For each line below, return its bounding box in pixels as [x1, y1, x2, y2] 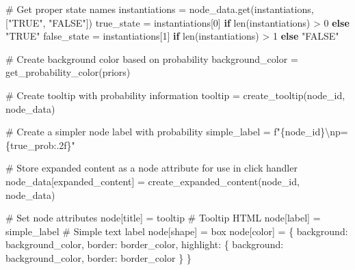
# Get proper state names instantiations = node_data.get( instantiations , [5, 2, 314, 16]
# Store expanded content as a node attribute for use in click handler [5, 161, 298, 175]
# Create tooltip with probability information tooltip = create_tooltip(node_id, [5, 87, 345, 102]
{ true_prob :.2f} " [5, 137, 75, 152]
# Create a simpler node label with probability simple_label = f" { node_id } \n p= [5, 124, 348, 139]
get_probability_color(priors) [5, 65, 131, 79]
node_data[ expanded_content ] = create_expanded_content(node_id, [5, 174, 300, 188]
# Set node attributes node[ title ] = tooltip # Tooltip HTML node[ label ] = [5, 211, 321, 225]
